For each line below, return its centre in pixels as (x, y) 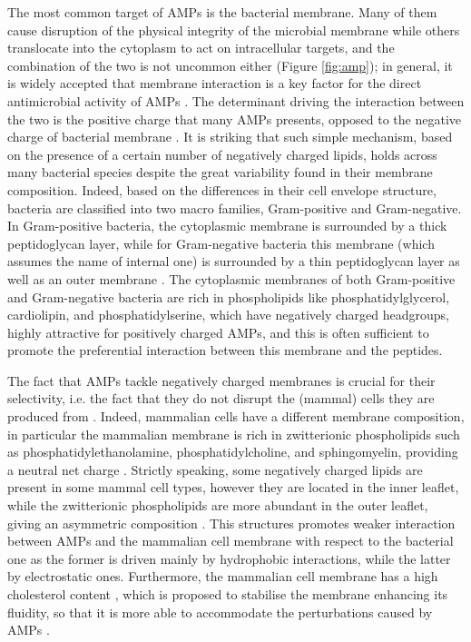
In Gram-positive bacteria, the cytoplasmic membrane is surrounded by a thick (227, 226)
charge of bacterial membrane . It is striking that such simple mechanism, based (230, 137)
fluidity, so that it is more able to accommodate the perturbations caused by (220, 612)
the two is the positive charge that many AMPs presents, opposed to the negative (235, 119)
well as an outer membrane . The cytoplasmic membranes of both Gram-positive (231, 278)
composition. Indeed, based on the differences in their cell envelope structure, (222, 189)
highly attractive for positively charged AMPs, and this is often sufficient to (218, 332)
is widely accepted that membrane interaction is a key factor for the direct (215, 83)
